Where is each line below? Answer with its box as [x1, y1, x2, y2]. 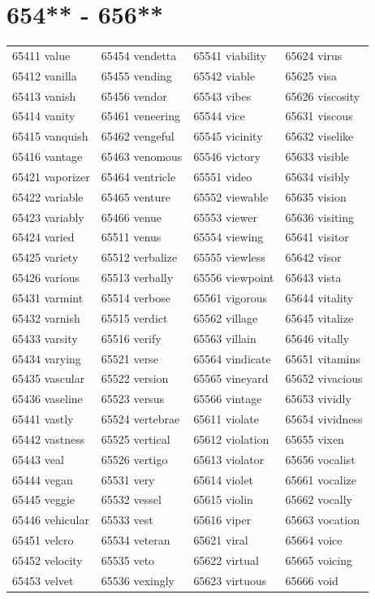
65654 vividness [285, 410, 363, 428]
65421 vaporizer [12, 167, 90, 184]
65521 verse [101, 349, 158, 367]
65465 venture [101, 188, 170, 205]
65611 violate [193, 410, 259, 428]
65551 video [193, 167, 252, 184]
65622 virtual [193, 551, 259, 568]
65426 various [12, 269, 80, 286]
